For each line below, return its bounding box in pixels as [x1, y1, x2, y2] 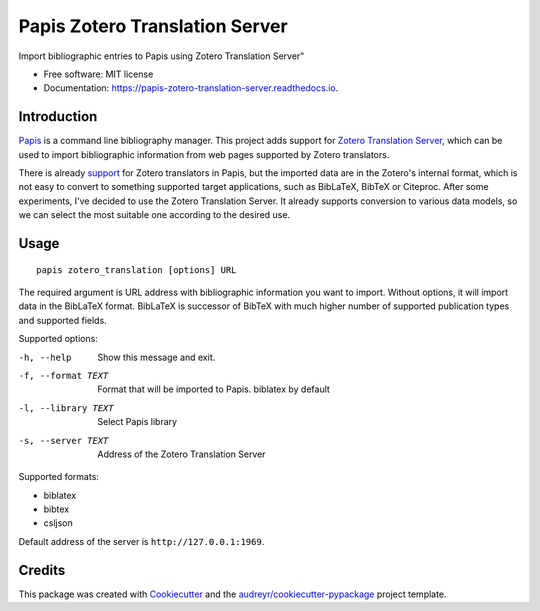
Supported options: [18, 333, 99, 345]
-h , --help [18, 351, 72, 363]
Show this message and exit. [97, 351, 216, 363]
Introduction [18, 108, 98, 125]
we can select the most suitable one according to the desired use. [18, 209, 290, 221]
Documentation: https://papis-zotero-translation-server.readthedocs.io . [43, 82, 339, 94]
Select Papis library [97, 416, 178, 428]
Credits [18, 561, 66, 579]
